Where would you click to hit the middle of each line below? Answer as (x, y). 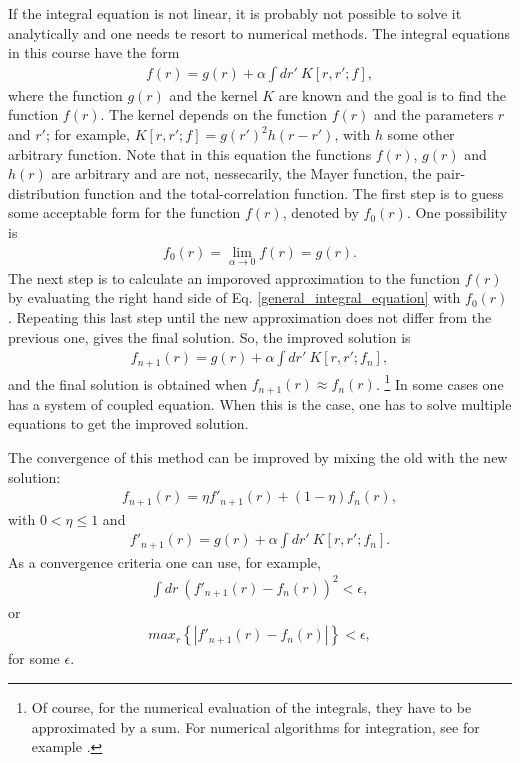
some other (421, 134)
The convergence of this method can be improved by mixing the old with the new (258, 456)
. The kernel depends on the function (213, 114)
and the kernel (213, 94)
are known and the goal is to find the (392, 94)
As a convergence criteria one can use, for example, (164, 561)
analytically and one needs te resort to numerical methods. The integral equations (259, 32)
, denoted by (320, 212)
